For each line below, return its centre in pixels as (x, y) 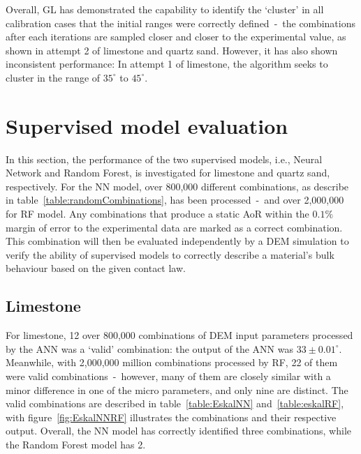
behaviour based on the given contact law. (96, 268)
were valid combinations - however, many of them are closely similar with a (168, 376)
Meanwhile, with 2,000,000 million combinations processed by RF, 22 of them (172, 362)
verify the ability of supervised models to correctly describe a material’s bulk (170, 254)
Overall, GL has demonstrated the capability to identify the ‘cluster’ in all (165, 9)
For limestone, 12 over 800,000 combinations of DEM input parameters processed (179, 335)
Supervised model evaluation (147, 125)
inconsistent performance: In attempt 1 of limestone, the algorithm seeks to (167, 64)
